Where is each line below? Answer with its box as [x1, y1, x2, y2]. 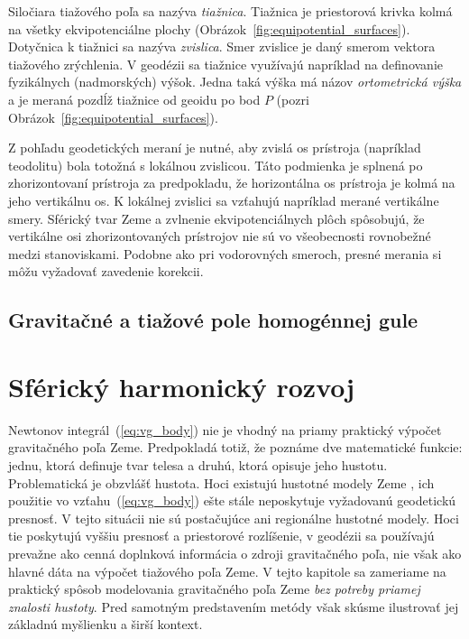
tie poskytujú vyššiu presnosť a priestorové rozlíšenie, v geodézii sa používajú [8, 526, 435, 545]
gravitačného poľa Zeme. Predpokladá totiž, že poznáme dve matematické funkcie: [8, 438, 463, 457]
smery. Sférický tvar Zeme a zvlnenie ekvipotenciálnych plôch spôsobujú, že [8, 208, 425, 227]
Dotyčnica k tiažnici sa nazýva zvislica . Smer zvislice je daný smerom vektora [8, 37, 436, 56]
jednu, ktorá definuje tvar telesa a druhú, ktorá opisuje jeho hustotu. [8, 456, 388, 474]
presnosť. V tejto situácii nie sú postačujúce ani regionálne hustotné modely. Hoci [8, 508, 459, 527]
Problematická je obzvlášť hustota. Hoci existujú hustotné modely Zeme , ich [8, 473, 435, 492]
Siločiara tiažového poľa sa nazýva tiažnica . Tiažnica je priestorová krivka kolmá [8, 2, 453, 20]
